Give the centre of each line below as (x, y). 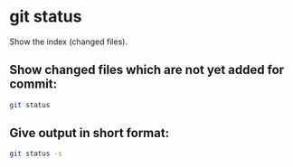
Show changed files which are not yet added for (147, 70)
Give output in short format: (90, 133)
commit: (33, 84)
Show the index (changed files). (69, 42)
